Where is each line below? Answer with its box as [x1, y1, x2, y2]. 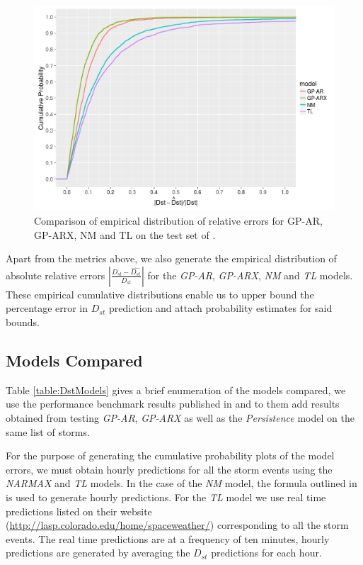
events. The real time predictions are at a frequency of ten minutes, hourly [6, 531, 330, 546]
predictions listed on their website [6, 503, 152, 518]
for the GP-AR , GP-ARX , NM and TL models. [147, 267, 353, 282]
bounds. [6, 314, 40, 329]
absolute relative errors [6, 267, 105, 282]
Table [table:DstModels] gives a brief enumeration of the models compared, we [6, 382, 346, 397]
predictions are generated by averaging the [6, 545, 190, 560]
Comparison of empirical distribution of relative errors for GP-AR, [34, 213, 323, 228]
